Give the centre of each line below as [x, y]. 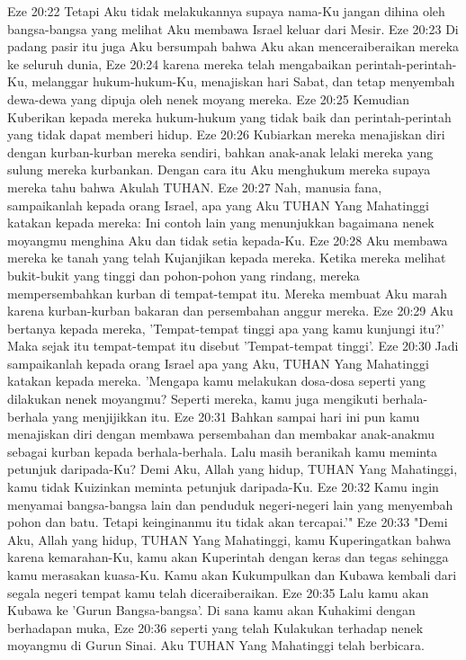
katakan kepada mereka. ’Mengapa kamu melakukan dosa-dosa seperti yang [217, 381]
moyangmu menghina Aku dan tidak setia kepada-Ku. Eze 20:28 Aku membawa [228, 240]
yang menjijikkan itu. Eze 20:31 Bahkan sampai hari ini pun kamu [236, 416]
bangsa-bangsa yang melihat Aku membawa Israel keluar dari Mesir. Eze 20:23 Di [233, 28]
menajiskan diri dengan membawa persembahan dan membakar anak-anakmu [221, 434]
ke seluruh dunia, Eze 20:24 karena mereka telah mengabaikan [179, 63]
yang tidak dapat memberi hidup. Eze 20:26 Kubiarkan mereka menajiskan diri [226, 134]
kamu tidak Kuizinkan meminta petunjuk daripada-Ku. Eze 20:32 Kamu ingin [223, 487]
